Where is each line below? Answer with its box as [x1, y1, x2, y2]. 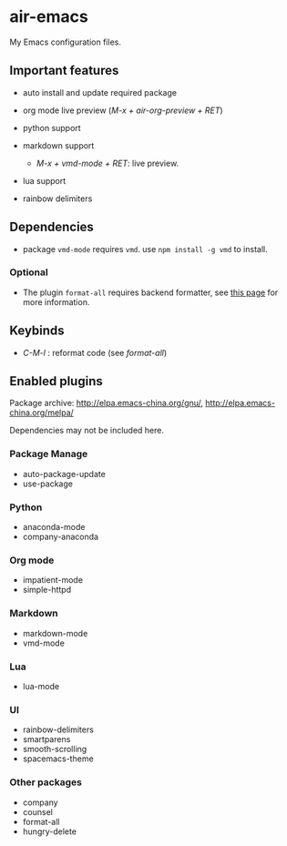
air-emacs [9, 6, 88, 27]
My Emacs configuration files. [9, 36, 121, 47]
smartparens [22, 734, 71, 745]
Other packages [9, 776, 82, 789]
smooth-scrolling [22, 744, 87, 755]
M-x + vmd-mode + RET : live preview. [36, 158, 179, 168]
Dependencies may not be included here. [9, 425, 164, 436]
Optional [9, 266, 48, 279]
